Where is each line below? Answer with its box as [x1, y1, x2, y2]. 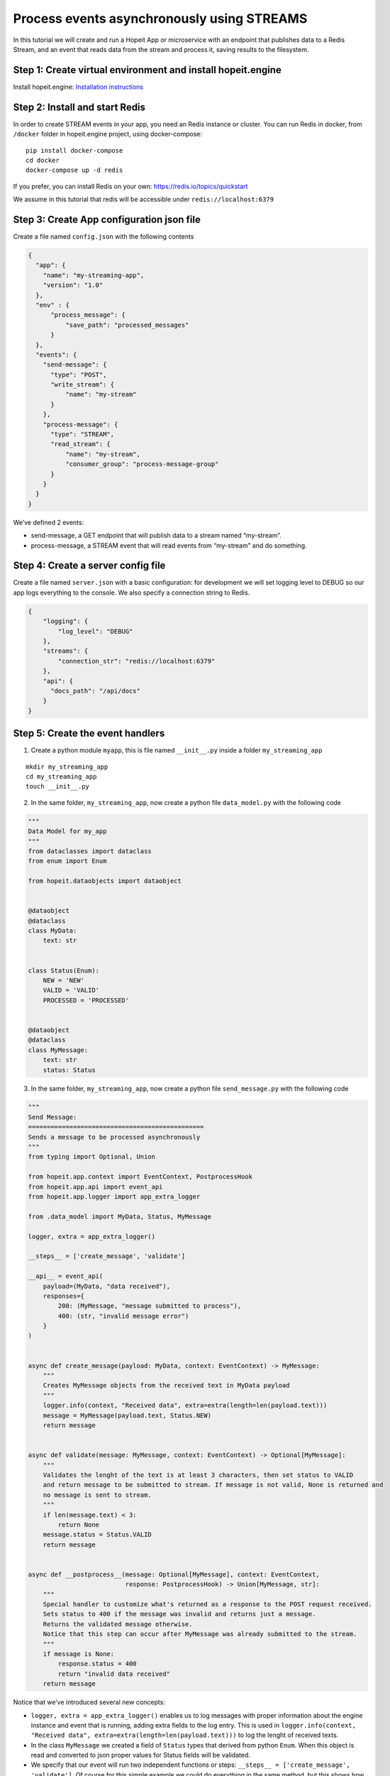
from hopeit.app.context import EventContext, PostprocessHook [28, 1173, 253, 1181]
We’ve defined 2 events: [13, 518, 84, 526]
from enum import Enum [28, 857, 107, 865]
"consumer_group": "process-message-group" [65, 460, 219, 468]
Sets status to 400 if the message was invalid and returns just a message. [43, 1610, 316, 1618]
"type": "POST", [50, 370, 107, 379]
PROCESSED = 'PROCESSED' [43, 996, 130, 1005]
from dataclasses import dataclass [28, 847, 152, 855]
